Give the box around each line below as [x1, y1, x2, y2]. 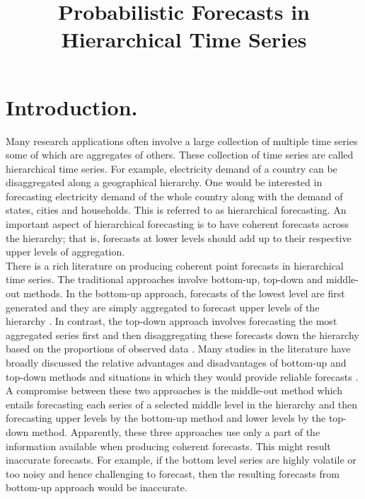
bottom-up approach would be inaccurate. [6, 480, 187, 495]
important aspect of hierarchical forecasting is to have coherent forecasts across [6, 217, 349, 231]
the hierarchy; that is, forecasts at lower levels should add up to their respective [6, 230, 352, 245]
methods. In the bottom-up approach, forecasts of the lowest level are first [23, 286, 345, 301]
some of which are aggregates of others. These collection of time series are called [6, 147, 354, 162]
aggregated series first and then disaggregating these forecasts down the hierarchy [6, 327, 359, 342]
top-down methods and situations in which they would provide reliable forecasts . [6, 369, 359, 384]
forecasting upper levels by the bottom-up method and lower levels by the [6, 411, 326, 425]
